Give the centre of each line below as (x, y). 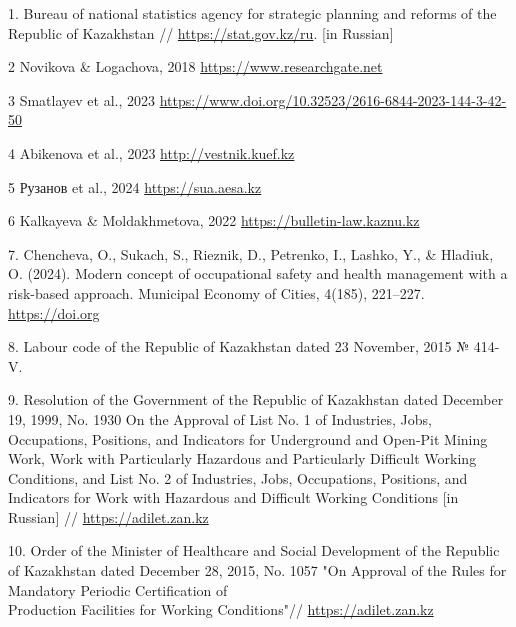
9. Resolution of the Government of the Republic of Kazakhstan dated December (256, 399)
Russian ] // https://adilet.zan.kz (108, 516)
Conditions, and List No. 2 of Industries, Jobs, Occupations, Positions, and (238, 477)
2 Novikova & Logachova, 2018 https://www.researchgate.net (195, 66)
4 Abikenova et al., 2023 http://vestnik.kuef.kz (151, 152)
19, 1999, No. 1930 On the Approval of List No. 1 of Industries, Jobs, (220, 418)
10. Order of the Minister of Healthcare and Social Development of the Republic (254, 550)
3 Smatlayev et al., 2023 (81, 99)
